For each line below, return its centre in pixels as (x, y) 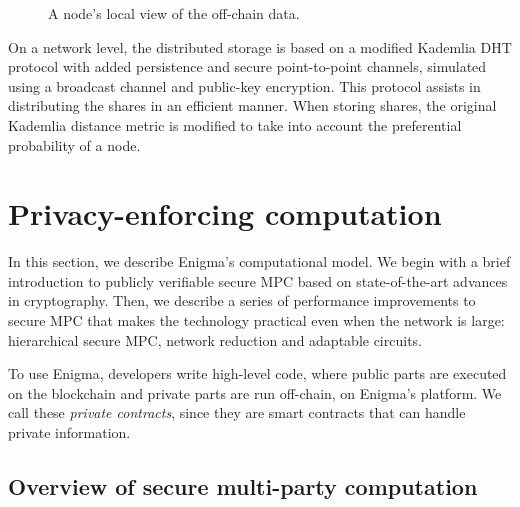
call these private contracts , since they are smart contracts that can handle (237, 412)
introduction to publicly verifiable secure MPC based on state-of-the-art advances (258, 280)
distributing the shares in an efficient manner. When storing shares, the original (252, 105)
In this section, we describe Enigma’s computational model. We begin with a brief (259, 261)
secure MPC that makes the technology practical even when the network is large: (256, 320)
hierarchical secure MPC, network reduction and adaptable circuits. (215, 339)
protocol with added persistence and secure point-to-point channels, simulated (247, 66)
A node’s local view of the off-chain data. (174, 13)
